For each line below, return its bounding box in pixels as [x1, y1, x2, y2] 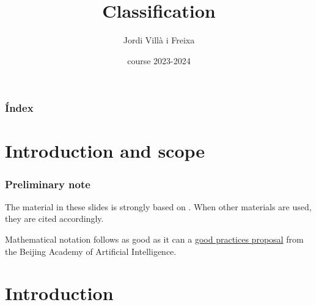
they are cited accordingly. [5, 212, 104, 225]
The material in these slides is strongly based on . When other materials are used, [5, 200, 312, 213]
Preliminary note [5, 176, 90, 191]
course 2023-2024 [127, 54, 191, 67]
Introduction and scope [5, 138, 205, 163]
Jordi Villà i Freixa [123, 34, 195, 46]
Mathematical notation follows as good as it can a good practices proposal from [5, 233, 304, 246]
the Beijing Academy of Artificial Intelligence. [5, 244, 177, 257]
